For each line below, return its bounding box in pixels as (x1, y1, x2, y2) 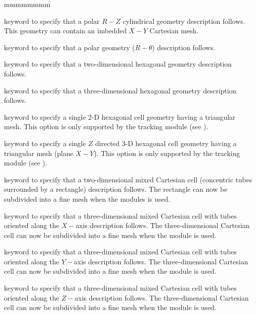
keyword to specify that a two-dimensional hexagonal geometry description (4, 59, 232, 69)
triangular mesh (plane (4, 148, 74, 158)
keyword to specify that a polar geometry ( (4, 42, 135, 52)
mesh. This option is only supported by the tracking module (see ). (4, 121, 208, 132)
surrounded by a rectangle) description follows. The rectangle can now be (4, 184, 228, 194)
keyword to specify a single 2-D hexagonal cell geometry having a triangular (4, 111, 236, 122)
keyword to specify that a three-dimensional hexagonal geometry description (4, 85, 237, 95)
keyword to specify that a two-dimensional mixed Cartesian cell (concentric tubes (4, 174, 252, 184)
